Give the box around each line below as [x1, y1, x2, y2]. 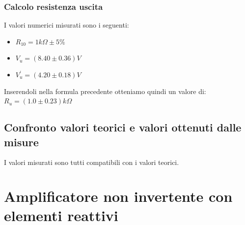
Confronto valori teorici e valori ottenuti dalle [4, 120, 242, 135]
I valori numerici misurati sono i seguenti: [4, 20, 129, 30]
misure [4, 134, 39, 149]
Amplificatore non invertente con [4, 186, 233, 206]
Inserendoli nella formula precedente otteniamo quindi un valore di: [4, 86, 206, 96]
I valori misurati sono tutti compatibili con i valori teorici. [4, 157, 179, 167]
